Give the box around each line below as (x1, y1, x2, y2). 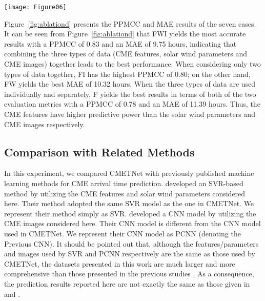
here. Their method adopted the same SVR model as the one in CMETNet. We (4, 198, 254, 209)
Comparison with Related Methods (4, 144, 195, 159)
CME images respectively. (4, 118, 85, 129)
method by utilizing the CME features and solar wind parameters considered (4, 188, 246, 198)
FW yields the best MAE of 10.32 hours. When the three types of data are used (4, 78, 256, 89)
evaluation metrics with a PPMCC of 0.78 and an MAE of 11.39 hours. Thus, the (4, 98, 260, 109)
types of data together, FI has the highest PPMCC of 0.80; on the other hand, (4, 68, 251, 79)
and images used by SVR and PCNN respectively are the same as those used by (4, 248, 255, 259)
